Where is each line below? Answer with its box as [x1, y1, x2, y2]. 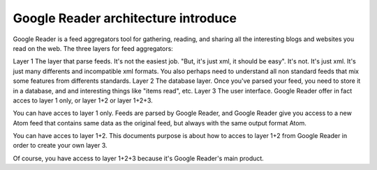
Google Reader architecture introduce [13, 10, 237, 26]
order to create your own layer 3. [13, 141, 108, 150]
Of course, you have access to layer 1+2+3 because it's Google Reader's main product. [13, 154, 265, 162]
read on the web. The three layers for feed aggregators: [13, 44, 174, 52]
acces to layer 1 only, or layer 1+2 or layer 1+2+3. [13, 96, 153, 105]
